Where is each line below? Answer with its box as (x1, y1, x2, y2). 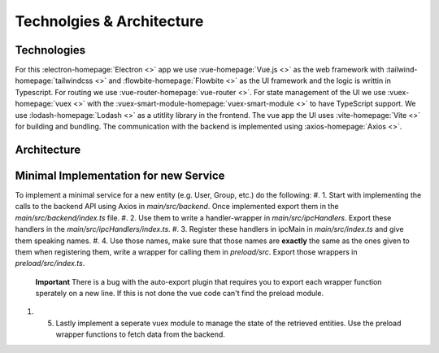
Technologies (15, 43, 86, 57)
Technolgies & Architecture (15, 12, 204, 30)
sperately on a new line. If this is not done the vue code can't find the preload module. (35, 289, 324, 299)
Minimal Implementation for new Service (15, 168, 225, 182)
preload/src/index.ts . (15, 259, 85, 268)
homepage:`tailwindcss (15, 76, 93, 85)
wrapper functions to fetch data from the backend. (55, 329, 225, 339)
